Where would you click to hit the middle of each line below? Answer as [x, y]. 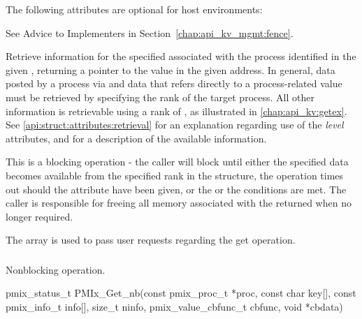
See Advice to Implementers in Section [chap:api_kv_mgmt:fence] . [150, 32]
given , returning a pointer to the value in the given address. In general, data [171, 69]
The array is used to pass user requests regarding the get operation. [151, 240]
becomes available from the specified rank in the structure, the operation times [175, 175]
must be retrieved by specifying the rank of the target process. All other [160, 97]
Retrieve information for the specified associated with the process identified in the [181, 56]
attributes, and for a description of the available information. [136, 138]
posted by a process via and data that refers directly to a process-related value [174, 83]
